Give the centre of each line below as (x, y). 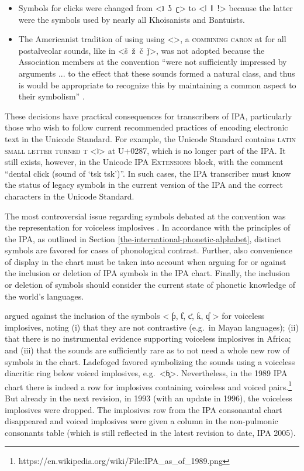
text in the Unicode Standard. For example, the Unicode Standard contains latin (150, 138)
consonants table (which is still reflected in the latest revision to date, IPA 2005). (150, 432)
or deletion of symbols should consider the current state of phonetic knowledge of (150, 285)
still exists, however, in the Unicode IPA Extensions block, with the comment (144, 162)
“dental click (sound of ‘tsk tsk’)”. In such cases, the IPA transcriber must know (148, 173)
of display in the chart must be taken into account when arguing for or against (146, 261)
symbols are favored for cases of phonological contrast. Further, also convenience (149, 250)
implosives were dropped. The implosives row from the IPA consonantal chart (144, 409)
